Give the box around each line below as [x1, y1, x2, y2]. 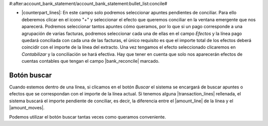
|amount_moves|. [9, 105, 45, 111]
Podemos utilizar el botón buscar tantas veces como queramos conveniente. [9, 114, 166, 120]
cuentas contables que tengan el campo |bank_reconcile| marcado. [21, 58, 160, 64]
